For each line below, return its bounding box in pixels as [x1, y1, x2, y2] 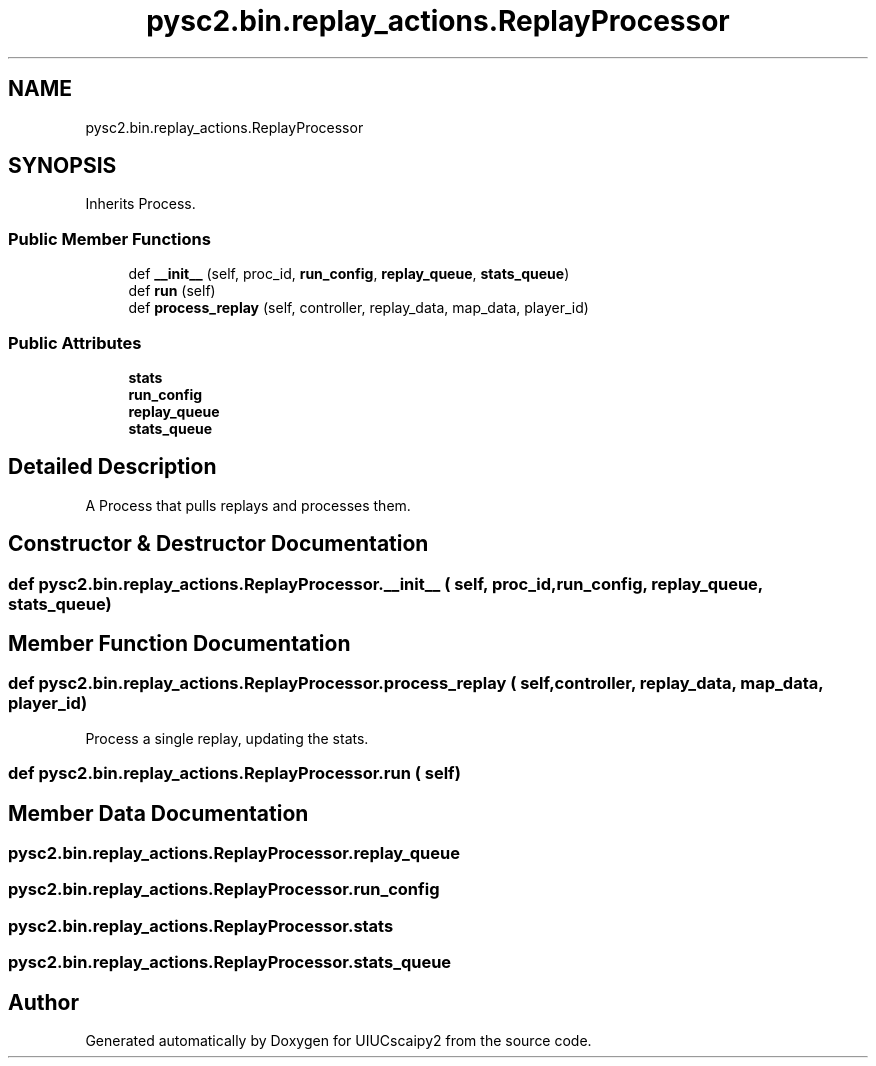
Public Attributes [8, 332, 142, 353]
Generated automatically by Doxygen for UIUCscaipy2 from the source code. [85, 1032, 592, 1050]
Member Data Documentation [8, 800, 309, 826]
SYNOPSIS [8, 153, 117, 179]
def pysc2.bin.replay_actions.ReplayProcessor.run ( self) [8, 763, 461, 784]
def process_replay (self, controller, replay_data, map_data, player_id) [128, 299, 589, 317]
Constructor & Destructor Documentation [8, 531, 429, 557]
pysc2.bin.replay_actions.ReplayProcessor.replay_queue [8, 843, 460, 864]
